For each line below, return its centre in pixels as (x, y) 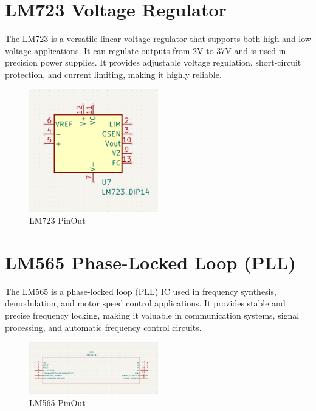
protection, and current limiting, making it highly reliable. (113, 74)
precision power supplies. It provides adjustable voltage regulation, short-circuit (153, 62)
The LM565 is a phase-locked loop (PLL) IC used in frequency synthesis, (141, 291)
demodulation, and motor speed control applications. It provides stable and (145, 303)
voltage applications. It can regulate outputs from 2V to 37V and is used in (146, 50)
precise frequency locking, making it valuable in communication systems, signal (152, 315)
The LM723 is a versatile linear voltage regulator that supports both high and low (158, 39)
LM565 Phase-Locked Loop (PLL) (150, 262)
